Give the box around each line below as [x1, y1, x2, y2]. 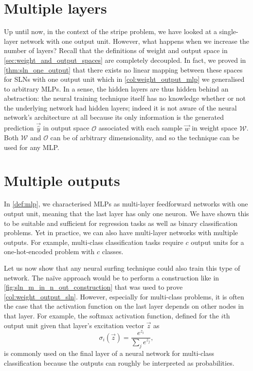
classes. [102, 246, 124, 257]
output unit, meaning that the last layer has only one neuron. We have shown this [4, 208, 249, 218]
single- [219, 26, 238, 37]
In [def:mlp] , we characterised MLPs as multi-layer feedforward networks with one [4, 199, 248, 209]
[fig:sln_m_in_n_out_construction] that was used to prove [4, 282, 183, 292]
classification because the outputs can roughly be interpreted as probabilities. [4, 357, 235, 368]
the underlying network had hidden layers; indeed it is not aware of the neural [4, 102, 237, 112]
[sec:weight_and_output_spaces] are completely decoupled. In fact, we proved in [4, 55, 246, 65]
